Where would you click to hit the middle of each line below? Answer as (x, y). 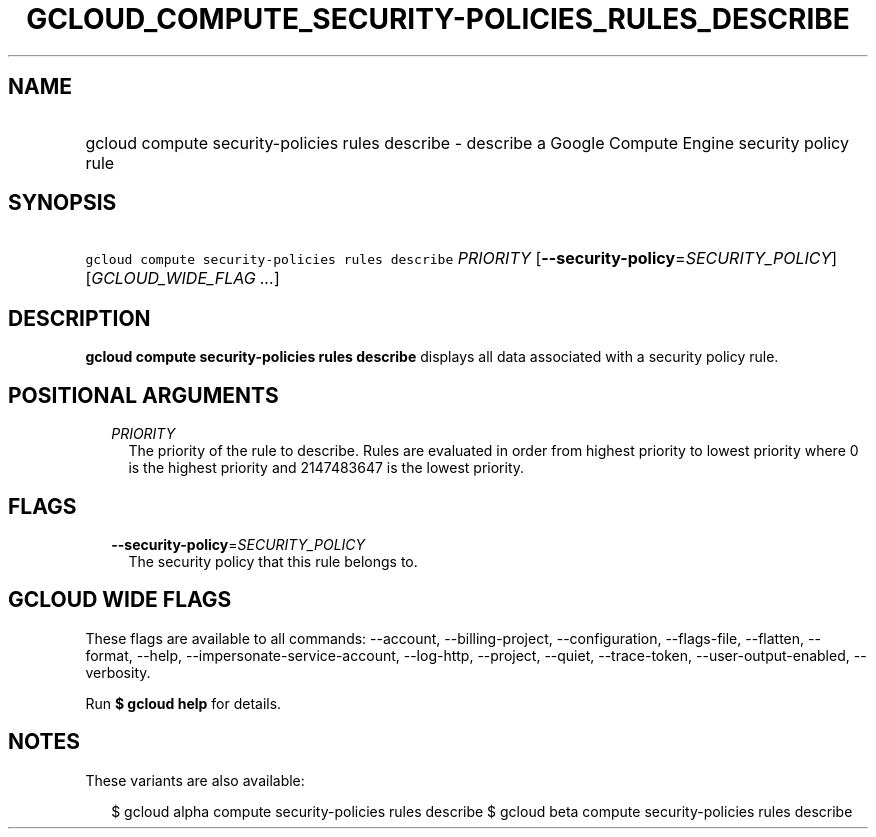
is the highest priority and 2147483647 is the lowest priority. (326, 468)
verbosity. (118, 672)
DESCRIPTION (79, 318)
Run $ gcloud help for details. (183, 703)
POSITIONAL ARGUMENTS (143, 395)
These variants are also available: (195, 780)
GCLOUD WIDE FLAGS (120, 600)
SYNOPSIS (62, 203)
